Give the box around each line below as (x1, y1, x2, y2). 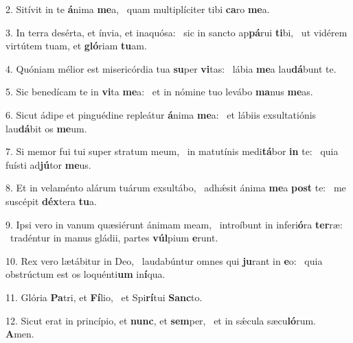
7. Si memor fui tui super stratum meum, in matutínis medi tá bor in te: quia (5, 144, 339, 158)
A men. (5, 327, 34, 341)
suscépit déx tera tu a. (5, 193, 97, 208)
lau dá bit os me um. (5, 121, 87, 135)
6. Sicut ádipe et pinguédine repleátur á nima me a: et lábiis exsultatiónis (5, 107, 317, 121)
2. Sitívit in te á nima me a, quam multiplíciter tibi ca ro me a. (5, 2, 270, 16)
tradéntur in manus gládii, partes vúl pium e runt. (10, 230, 218, 245)
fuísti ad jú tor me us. (5, 157, 91, 171)
